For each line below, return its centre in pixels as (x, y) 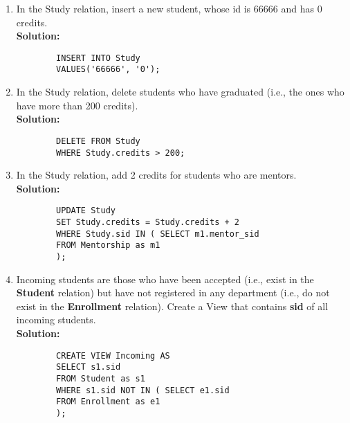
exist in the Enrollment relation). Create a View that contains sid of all (172, 306)
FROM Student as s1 (101, 378)
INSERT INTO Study (98, 58)
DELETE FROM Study (98, 141)
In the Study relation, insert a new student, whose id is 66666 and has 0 (169, 8)
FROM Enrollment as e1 (108, 402)
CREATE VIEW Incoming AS (113, 355)
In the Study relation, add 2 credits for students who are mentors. (156, 175)
